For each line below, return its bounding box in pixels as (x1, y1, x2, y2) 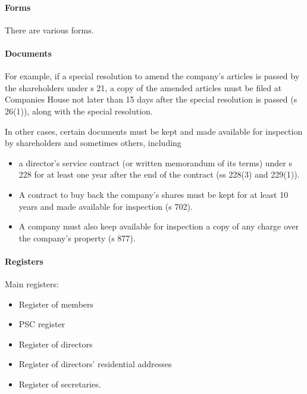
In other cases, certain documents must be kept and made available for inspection (5, 125, 303, 137)
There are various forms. (5, 23, 94, 36)
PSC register (18, 318, 65, 330)
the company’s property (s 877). (18, 231, 136, 244)
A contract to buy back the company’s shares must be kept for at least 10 (18, 188, 289, 200)
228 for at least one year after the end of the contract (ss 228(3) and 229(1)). (18, 168, 300, 181)
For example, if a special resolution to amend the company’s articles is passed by (5, 70, 300, 82)
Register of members (18, 297, 94, 310)
